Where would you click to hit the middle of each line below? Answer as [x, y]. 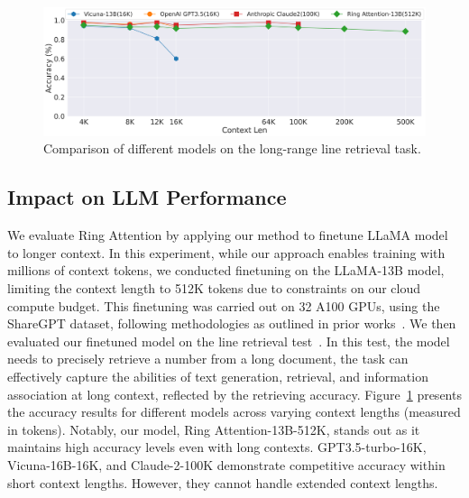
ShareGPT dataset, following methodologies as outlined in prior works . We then [232, 323]
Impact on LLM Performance [147, 197]
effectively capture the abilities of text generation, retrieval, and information [218, 376]
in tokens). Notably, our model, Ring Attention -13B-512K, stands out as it [214, 429]
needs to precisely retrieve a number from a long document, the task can [208, 359]
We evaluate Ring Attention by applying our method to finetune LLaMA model [228, 235]
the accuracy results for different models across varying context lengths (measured [234, 412]
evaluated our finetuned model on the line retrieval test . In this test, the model [229, 341]
